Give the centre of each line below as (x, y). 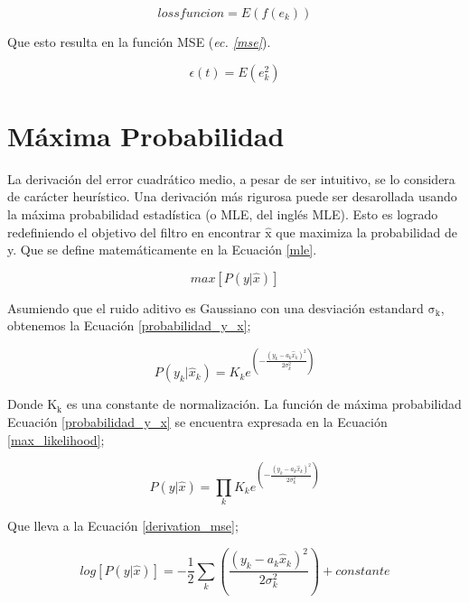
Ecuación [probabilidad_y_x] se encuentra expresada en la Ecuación (197, 421)
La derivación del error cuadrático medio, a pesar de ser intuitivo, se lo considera (231, 178)
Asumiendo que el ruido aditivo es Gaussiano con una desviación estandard (216, 307)
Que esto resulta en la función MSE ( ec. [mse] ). (139, 42)
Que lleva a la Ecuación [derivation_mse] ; (123, 525)
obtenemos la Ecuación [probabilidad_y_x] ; (129, 325)
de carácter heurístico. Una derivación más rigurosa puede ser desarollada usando (232, 196)
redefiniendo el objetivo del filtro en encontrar (134, 232)
